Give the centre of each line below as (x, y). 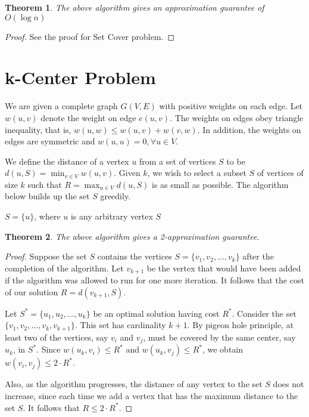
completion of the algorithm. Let (64, 268)
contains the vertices (135, 256)
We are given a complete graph (61, 106)
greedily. (116, 196)
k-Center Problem (80, 77)
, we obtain (223, 349)
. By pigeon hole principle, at (241, 325)
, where (47, 216)
